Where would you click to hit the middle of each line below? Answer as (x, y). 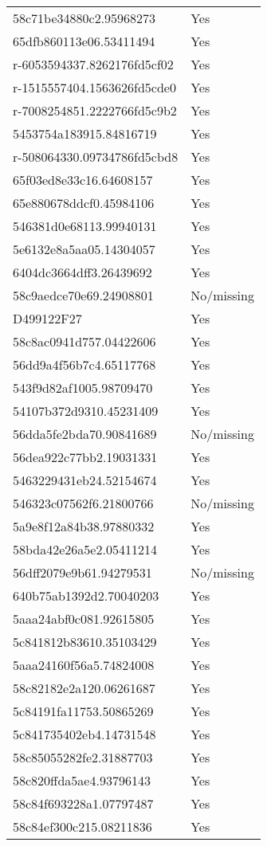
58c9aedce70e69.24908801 (83, 295)
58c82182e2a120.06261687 (84, 688)
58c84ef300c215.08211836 (82, 826)
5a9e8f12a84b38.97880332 (84, 526)
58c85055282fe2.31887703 (83, 757)
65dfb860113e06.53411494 (84, 41)
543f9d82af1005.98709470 (83, 388)
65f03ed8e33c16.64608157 (83, 180)
